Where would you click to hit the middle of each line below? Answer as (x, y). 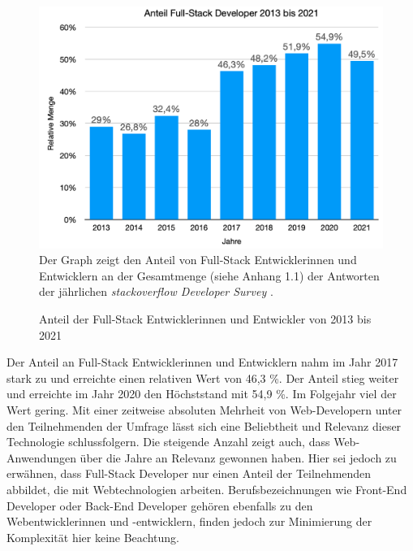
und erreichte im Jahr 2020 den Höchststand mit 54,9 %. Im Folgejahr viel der (202, 394)
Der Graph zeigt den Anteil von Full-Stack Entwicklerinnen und (198, 260)
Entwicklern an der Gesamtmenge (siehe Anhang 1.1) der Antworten (209, 275)
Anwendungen (41, 457)
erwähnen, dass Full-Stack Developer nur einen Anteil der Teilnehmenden (189, 473)
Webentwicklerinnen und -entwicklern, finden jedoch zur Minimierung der (189, 521)
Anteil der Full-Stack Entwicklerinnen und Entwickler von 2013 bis (205, 319)
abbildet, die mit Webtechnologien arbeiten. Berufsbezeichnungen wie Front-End (207, 490)
